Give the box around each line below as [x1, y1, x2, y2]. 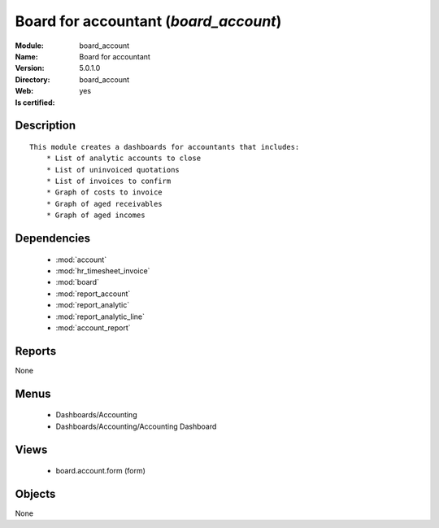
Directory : [15, 74, 50, 85]
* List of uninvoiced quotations [46, 165, 180, 174]
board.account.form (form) [55, 466, 146, 476]
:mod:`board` [55, 277, 99, 287]
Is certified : [15, 98, 55, 107]
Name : [15, 51, 38, 61]
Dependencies [15, 232, 91, 246]
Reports [15, 344, 57, 358]
